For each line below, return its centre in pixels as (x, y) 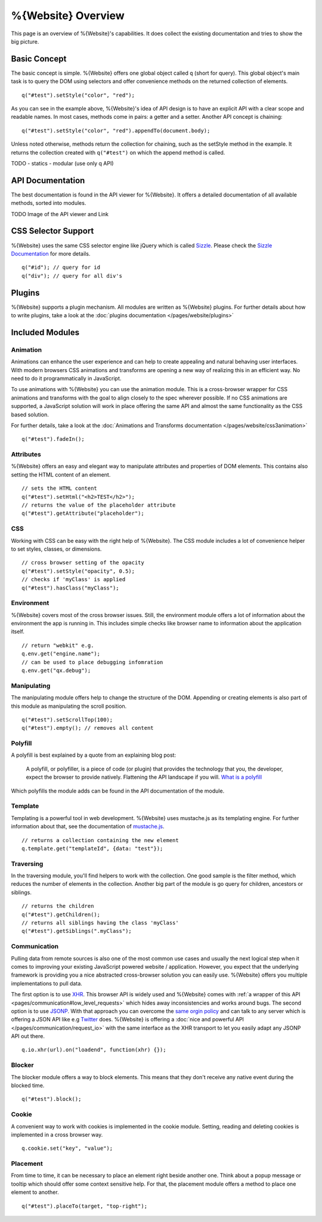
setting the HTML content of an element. (61, 474)
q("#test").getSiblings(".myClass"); (77, 931)
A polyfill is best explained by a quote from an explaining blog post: (93, 755)
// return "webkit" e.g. (58, 645)
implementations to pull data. (47, 983)
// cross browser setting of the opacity (83, 563)
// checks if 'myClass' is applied (74, 580)
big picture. (25, 41)
